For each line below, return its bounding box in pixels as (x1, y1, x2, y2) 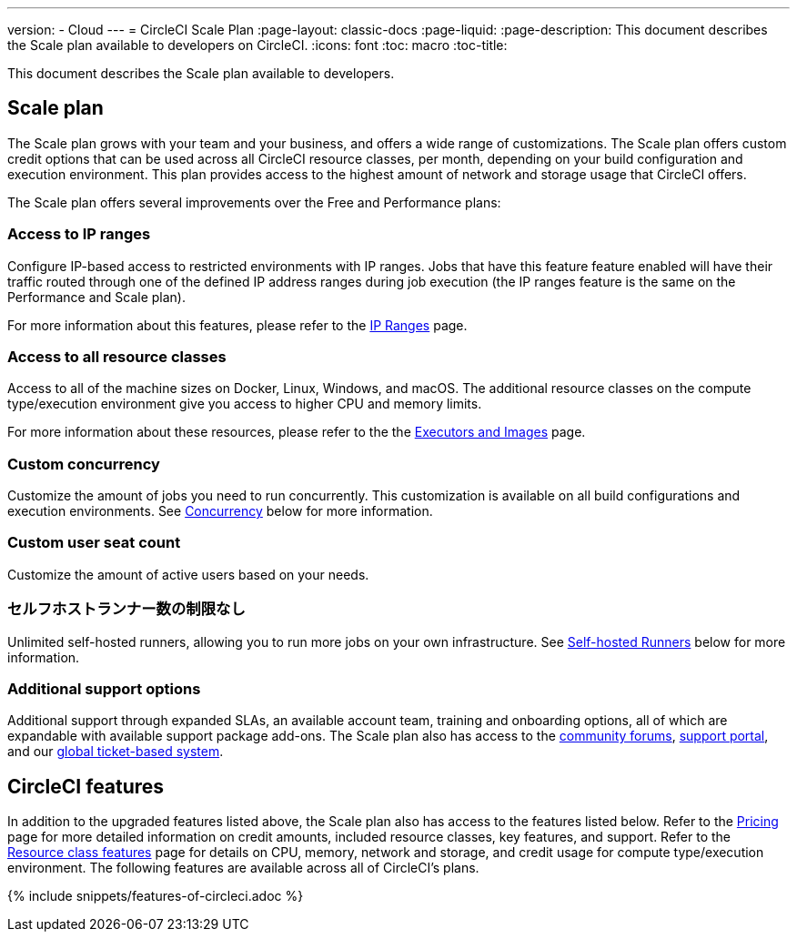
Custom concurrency (7, 454, 160, 473)
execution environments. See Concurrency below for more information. (7, 503, 433, 520)
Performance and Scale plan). (7, 288, 187, 305)
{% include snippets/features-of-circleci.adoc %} (7, 888, 304, 904)
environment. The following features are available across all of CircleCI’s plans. (7, 860, 479, 876)
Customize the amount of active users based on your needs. (7, 566, 369, 582)
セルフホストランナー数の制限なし (7, 600, 246, 619)
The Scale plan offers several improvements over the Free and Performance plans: (7, 194, 501, 210)
